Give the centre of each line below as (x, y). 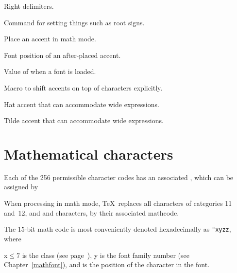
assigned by (21, 187)
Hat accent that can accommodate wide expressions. (82, 104)
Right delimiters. (29, 6)
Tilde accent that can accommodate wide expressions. (84, 120)
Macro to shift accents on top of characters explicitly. (83, 87)
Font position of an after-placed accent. (62, 55)
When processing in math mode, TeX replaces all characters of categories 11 (118, 203)
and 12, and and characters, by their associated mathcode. (92, 212)
